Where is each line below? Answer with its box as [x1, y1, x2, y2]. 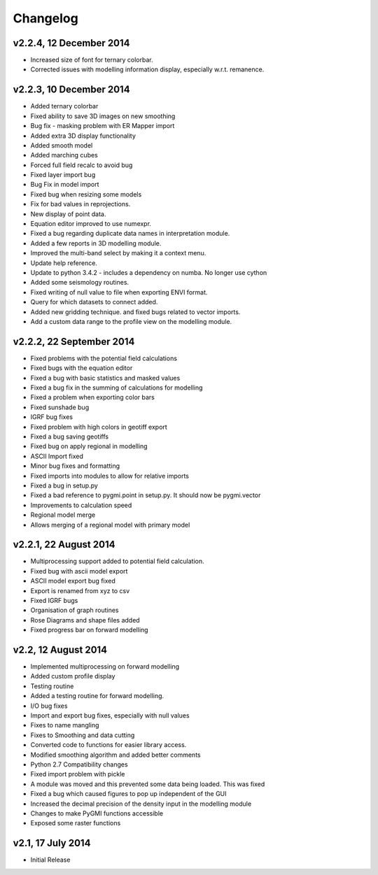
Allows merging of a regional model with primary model [30, 520, 190, 529]
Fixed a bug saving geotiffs [30, 432, 108, 441]
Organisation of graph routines [30, 606, 119, 615]
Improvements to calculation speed [30, 501, 132, 509]
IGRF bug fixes [30, 413, 73, 421]
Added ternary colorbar [30, 102, 99, 111]
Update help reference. [30, 259, 98, 267]
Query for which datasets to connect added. [30, 298, 158, 306]
